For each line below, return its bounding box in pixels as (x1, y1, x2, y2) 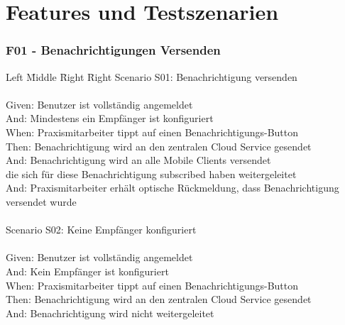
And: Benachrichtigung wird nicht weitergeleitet (6, 305, 214, 320)
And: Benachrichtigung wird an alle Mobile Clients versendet (6, 153, 271, 167)
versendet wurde (6, 194, 77, 209)
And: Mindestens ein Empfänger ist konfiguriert (6, 111, 214, 126)
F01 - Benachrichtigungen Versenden (6, 41, 221, 59)
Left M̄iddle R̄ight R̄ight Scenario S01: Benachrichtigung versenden (6, 69, 297, 84)
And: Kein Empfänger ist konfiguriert (6, 263, 169, 278)
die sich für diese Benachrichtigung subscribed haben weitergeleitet (6, 166, 297, 181)
